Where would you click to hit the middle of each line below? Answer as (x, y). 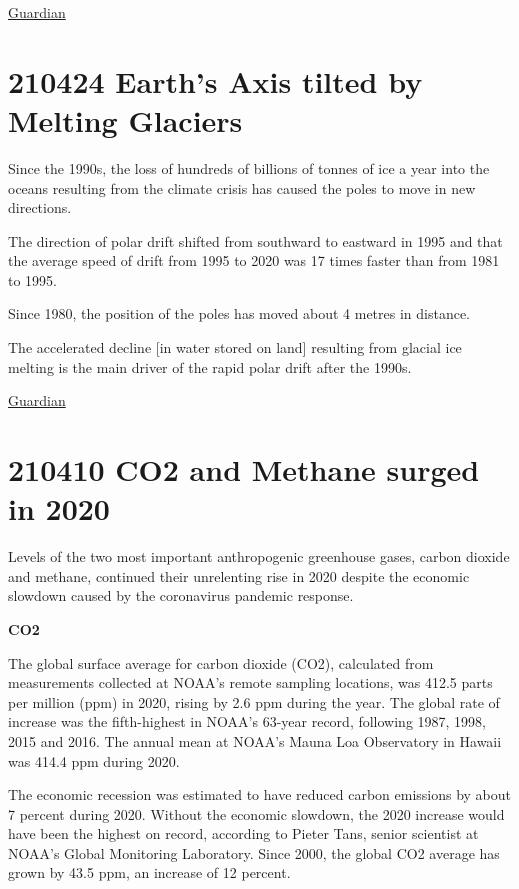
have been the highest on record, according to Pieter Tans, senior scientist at (243, 833)
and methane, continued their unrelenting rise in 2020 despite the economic (239, 575)
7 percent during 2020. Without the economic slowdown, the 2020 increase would (256, 813)
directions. (40, 207)
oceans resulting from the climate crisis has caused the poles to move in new (242, 187)
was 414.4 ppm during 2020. (94, 760)
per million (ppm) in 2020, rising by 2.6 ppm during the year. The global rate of (254, 701)
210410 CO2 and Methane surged (244, 469)
